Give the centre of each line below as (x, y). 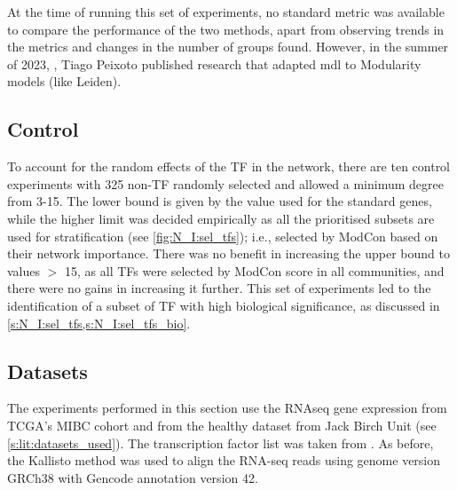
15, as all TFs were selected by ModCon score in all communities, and (255, 270)
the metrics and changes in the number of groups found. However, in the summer (228, 47)
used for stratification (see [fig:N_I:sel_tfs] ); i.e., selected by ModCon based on (223, 236)
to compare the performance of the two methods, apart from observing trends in (226, 29)
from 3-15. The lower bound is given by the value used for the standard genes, (220, 201)
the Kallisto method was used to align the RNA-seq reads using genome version (224, 460)
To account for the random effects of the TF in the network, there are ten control (229, 166)
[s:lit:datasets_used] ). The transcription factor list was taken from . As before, (221, 443)
